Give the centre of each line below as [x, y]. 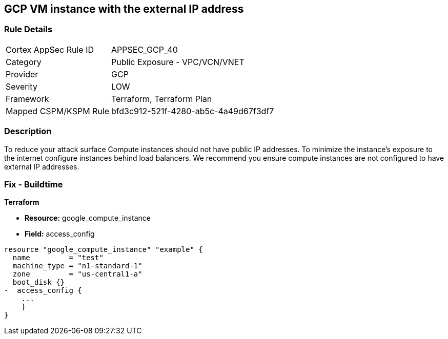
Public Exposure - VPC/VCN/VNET [178, 62]
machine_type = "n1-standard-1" [77, 266]
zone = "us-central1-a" [77, 274]
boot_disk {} [39, 282]
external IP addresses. [42, 166]
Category [24, 62]
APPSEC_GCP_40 [145, 49]
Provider [22, 74]
